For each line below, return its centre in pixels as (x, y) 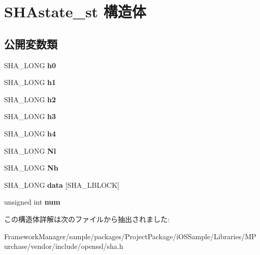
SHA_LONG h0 (30, 65)
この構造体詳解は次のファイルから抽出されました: (87, 219)
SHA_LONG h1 (30, 82)
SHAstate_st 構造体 (75, 11)
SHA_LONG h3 (30, 116)
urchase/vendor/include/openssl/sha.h (64, 246)
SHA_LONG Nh (31, 168)
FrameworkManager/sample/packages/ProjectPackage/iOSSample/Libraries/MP (130, 236)
